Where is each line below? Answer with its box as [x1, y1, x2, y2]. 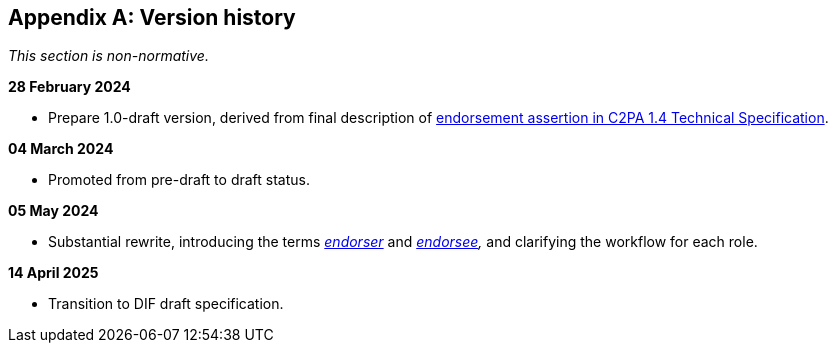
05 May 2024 [8, 202, 99, 220]
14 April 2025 [8, 264, 99, 282]
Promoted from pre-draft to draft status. [48, 171, 310, 189]
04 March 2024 [8, 140, 114, 158]
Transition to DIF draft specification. [48, 295, 284, 313]
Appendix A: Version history [8, 5, 296, 30]
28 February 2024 [8, 78, 131, 96]
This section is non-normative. [8, 47, 209, 65]
